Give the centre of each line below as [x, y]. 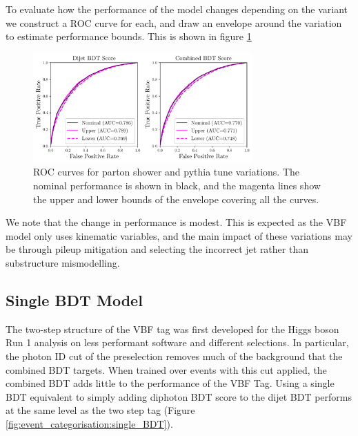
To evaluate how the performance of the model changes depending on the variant [177, 9]
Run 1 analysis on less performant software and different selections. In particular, [177, 342]
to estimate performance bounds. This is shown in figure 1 [129, 36]
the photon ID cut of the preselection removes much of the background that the [174, 356]
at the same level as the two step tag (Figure [100, 410]
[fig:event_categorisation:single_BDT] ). [89, 423]
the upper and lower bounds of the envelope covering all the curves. [176, 199]
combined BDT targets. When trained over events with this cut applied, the [166, 369]
